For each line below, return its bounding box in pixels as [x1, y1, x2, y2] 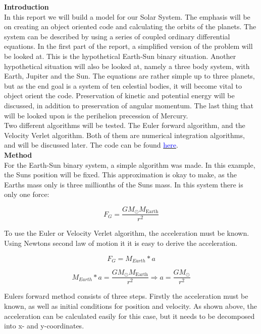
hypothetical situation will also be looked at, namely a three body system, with [4, 60, 250, 71]
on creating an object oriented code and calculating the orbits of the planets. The [4, 21, 256, 32]
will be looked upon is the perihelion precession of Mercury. [4, 110, 188, 120]
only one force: [4, 189, 49, 199]
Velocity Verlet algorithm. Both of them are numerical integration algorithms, [4, 129, 245, 140]
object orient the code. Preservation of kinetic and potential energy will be [4, 90, 235, 101]
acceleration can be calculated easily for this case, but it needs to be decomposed [4, 310, 255, 321]
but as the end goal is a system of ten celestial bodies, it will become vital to [4, 80, 242, 91]
